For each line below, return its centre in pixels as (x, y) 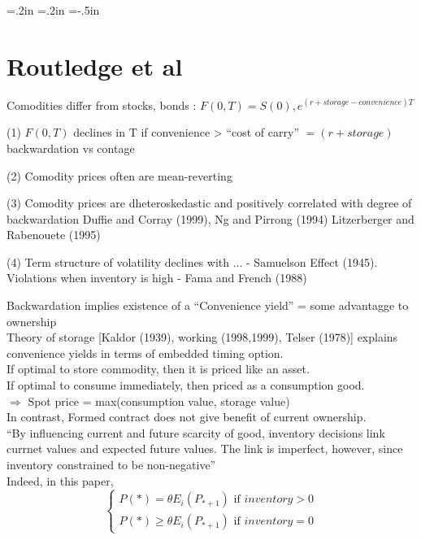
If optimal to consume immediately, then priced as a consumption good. (186, 385)
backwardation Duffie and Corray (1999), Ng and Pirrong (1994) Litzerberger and (210, 218)
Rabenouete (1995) (54, 235)
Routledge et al (95, 65)
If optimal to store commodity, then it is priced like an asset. (158, 369)
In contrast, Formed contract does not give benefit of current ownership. (187, 417)
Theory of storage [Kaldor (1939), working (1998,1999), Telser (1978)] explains (202, 337)
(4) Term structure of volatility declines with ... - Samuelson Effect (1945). (192, 261)
